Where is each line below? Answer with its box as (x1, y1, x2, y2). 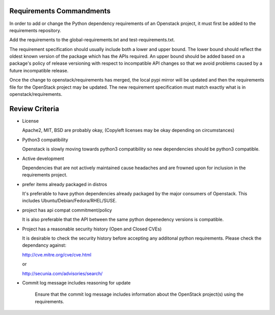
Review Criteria (9, 104, 60, 113)
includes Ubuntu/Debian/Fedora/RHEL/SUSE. (22, 198, 117, 204)
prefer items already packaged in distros (22, 181, 107, 187)
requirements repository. (9, 27, 61, 33)
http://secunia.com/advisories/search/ (22, 270, 103, 276)
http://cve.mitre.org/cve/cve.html (22, 251, 92, 257)
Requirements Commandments (9, 7, 111, 15)
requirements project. (22, 172, 68, 178)
